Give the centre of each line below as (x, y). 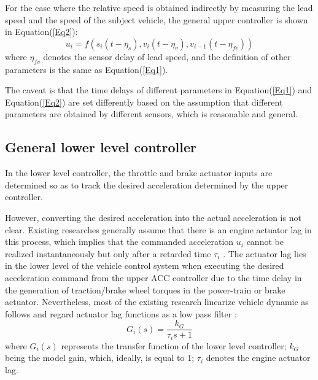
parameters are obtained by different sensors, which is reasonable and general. (152, 114)
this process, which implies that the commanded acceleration (119, 242)
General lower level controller (101, 147)
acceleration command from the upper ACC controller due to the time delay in (153, 277)
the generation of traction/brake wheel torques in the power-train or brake (145, 289)
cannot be (265, 242)
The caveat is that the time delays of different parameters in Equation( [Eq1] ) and (159, 90)
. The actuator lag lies (265, 253)
